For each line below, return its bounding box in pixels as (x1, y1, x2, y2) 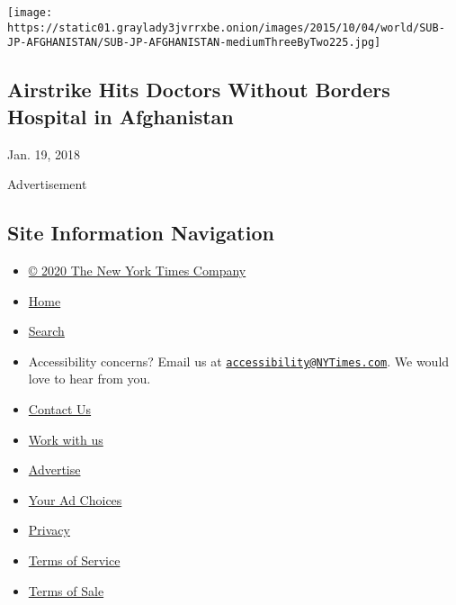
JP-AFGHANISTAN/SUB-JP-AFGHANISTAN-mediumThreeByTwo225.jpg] (7, 36, 381, 50)
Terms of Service (28, 550, 121, 569)
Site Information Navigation (7, 219, 274, 247)
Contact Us (28, 399, 92, 418)
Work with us (28, 429, 103, 448)
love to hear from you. (28, 369, 151, 388)
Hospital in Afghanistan (7, 102, 234, 130)
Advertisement (7, 175, 87, 194)
